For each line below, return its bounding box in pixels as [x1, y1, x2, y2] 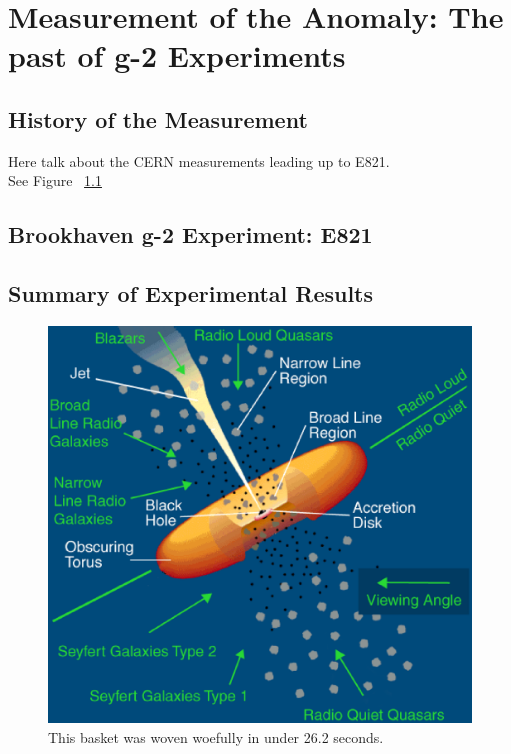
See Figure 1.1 [8, 170, 102, 191]
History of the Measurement [8, 103, 308, 134]
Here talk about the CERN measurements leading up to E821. [8, 150, 390, 171]
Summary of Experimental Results [8, 278, 374, 309]
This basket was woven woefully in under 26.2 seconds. [48, 727, 384, 748]
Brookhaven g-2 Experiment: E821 [8, 219, 373, 250]
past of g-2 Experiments [8, 35, 346, 76]
